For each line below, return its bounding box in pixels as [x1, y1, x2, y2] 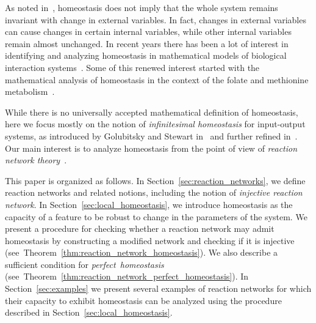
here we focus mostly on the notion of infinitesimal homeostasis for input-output [5, 117, 306, 130]
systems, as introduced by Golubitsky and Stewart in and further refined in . [5, 129, 298, 142]
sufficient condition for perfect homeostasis [5, 258, 164, 270]
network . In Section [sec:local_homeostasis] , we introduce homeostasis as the [5, 198, 293, 210]
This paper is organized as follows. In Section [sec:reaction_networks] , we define [5, 174, 306, 187]
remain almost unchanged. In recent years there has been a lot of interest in [5, 37, 289, 50]
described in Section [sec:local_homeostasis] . [5, 306, 173, 319]
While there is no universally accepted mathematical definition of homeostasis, [5, 105, 298, 118]
